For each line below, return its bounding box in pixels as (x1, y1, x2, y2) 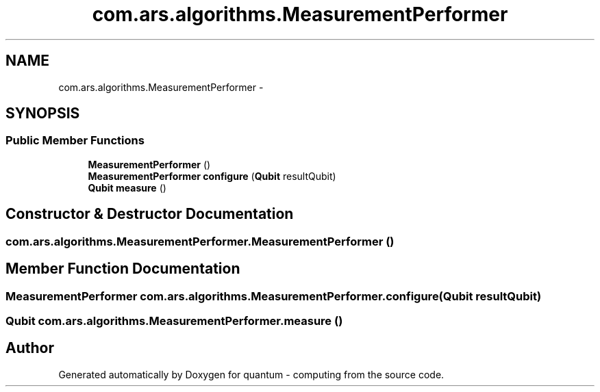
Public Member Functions (5, 133, 145, 148)
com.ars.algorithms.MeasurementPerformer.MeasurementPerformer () (5, 234, 395, 248)
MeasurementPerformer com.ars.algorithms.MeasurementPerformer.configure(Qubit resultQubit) (5, 289, 542, 303)
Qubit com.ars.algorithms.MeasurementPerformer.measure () (5, 313, 343, 328)
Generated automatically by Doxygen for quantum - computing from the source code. (58, 368, 445, 380)
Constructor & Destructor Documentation (5, 205, 294, 223)
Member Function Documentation (5, 260, 240, 278)
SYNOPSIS (5, 105, 80, 122)
